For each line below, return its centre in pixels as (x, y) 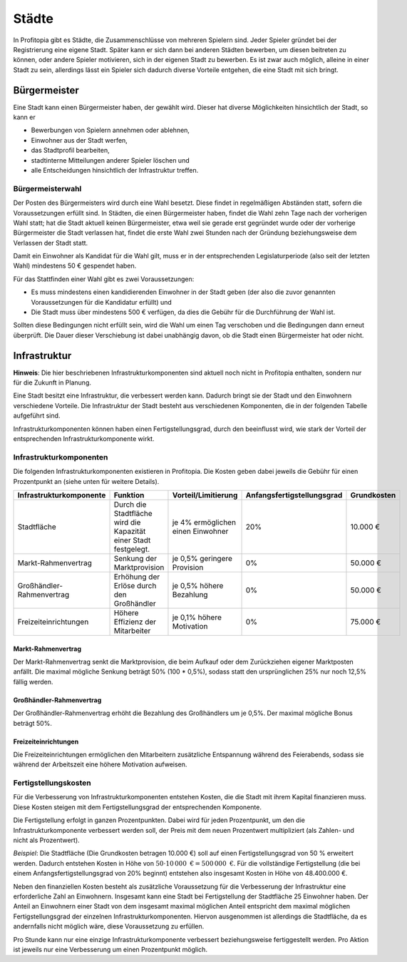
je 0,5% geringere (202, 558)
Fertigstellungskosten (52, 783)
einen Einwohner (200, 531)
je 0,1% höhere (197, 617)
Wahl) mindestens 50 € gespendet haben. (75, 266)
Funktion (129, 495)
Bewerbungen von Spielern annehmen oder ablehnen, (110, 130)
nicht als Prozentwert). (46, 840)
